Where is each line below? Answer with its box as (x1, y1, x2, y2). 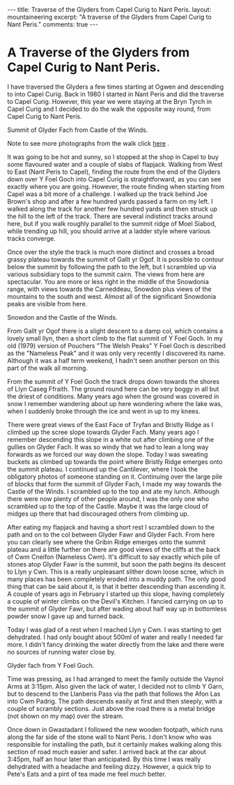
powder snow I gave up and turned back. (7, 612, 125, 620)
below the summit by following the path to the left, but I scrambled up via (7, 262, 217, 271)
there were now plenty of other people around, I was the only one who (7, 494, 210, 503)
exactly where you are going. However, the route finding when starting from (7, 182, 225, 190)
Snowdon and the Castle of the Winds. (7, 313, 118, 322)
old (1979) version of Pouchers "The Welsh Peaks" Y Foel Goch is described (7, 341, 226, 350)
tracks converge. (7, 234, 56, 242)
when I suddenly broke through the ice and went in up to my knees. (7, 407, 201, 415)
